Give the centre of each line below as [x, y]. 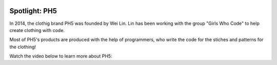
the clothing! [23, 47]
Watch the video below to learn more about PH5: [61, 56]
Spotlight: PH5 [33, 11]
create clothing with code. [37, 30]
